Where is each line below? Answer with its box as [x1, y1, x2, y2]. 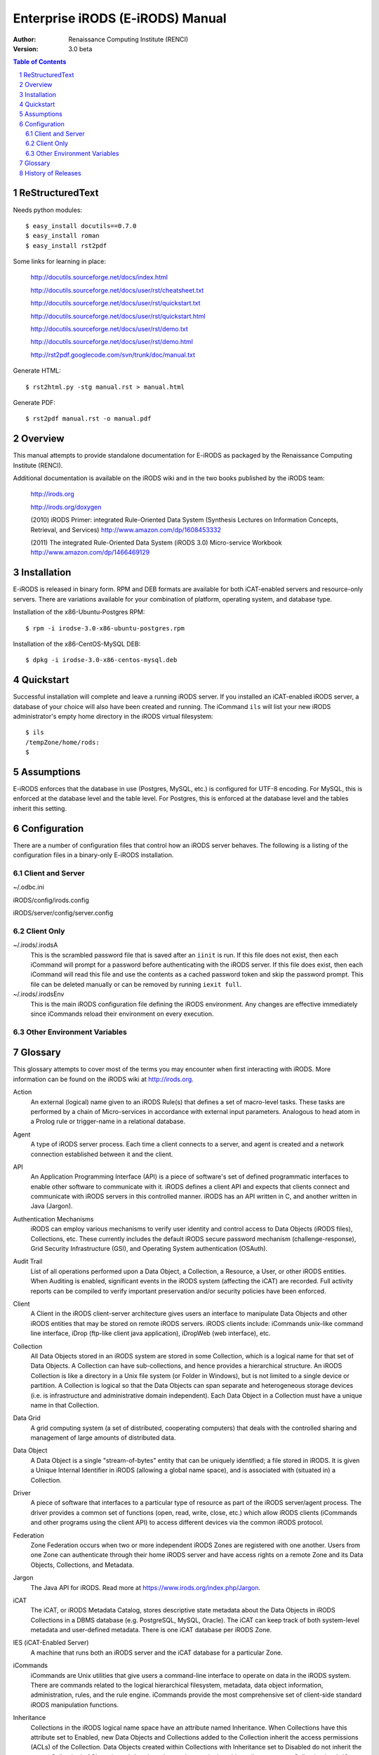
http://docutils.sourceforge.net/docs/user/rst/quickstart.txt [30, 299, 201, 307]
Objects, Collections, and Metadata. [30, 1561, 135, 1569]
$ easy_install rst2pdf [25, 241, 107, 249]
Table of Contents [13, 58, 67, 66]
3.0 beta [68, 44, 93, 53]
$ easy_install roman [25, 232, 100, 240]
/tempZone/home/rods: [25, 738, 100, 746]
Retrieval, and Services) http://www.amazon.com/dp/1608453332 [30, 525, 221, 534]
